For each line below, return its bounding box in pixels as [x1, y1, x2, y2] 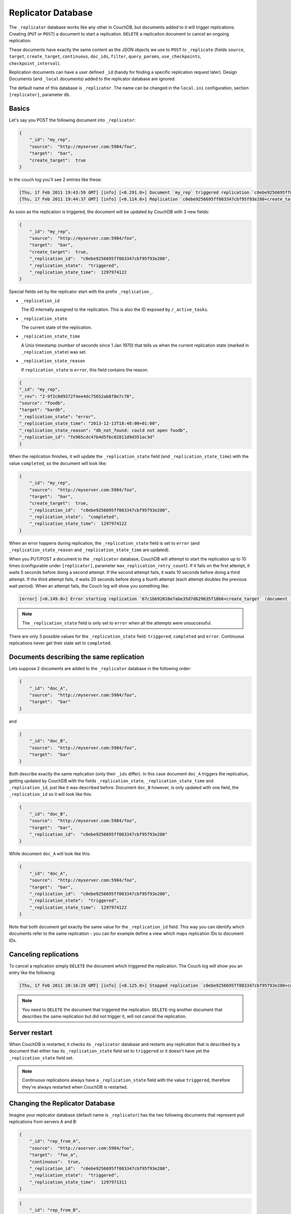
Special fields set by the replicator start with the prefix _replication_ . [9, 289, 153, 295]
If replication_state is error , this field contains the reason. [21, 367, 149, 372]
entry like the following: [9, 970, 56, 976]
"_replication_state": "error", [19, 414, 97, 420]
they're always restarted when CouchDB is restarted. [22, 1084, 128, 1090]
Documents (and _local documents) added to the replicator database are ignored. [9, 76, 176, 82]
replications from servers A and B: [9, 1119, 78, 1125]
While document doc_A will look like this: [9, 851, 91, 857]
